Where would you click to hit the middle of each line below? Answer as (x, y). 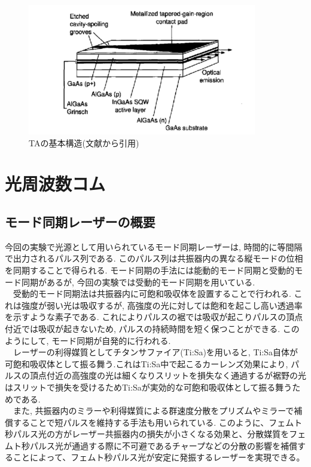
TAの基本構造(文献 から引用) (84, 142)
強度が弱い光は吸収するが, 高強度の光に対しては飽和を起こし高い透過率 (162, 305)
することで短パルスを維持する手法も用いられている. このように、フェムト (158, 422)
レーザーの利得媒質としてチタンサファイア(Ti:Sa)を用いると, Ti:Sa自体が (155, 352)
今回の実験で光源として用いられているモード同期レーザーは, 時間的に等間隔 (154, 246)
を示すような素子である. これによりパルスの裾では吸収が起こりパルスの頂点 (154, 317)
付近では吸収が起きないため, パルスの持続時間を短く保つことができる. (143, 328)
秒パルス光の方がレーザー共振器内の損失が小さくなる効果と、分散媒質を (147, 434)
